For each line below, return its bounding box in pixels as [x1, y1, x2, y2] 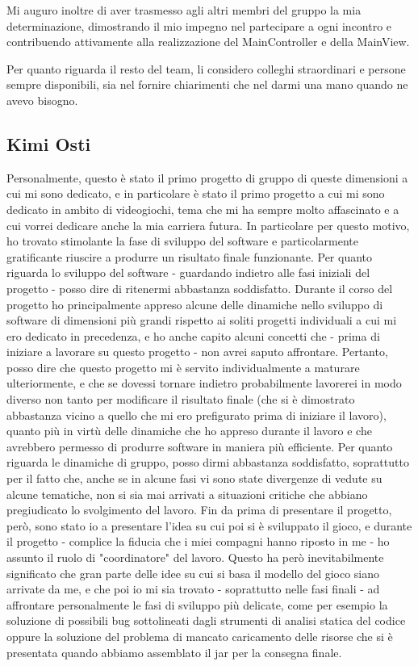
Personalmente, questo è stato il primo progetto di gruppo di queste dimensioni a [6, 169, 408, 186]
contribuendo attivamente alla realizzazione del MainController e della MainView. [6, 33, 410, 50]
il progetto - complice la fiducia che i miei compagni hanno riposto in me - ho [6, 533, 390, 550]
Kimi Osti [6, 131, 91, 156]
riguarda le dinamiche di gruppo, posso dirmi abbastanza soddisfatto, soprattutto [6, 454, 409, 471]
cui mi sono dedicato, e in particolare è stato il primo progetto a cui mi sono [6, 185, 385, 202]
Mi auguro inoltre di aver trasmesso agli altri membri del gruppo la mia [6, 2, 362, 18]
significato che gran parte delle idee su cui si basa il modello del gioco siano [6, 564, 380, 581]
